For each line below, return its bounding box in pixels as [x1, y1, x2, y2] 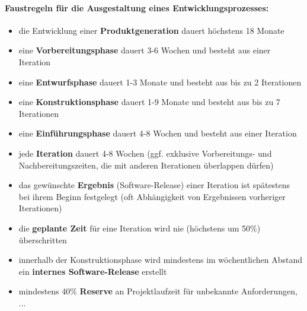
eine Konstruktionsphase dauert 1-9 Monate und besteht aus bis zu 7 [18, 96, 280, 108]
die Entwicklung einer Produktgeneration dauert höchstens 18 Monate [18, 24, 284, 36]
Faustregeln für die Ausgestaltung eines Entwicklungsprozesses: [5, 1, 269, 14]
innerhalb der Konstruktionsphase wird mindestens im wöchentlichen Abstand [18, 253, 303, 266]
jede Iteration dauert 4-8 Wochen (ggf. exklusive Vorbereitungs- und [18, 147, 272, 159]
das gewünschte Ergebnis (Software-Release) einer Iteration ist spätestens [18, 179, 290, 191]
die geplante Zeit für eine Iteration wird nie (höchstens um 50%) [18, 221, 261, 234]
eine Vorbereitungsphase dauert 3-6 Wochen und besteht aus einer [18, 44, 271, 56]
